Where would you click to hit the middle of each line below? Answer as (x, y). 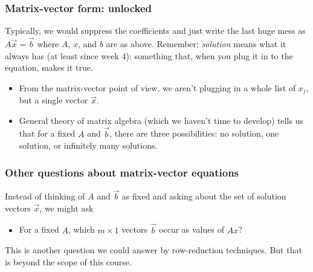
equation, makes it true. (49, 67)
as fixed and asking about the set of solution (204, 196)
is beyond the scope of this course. (68, 261)
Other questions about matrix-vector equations (122, 172)
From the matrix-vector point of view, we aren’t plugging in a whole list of (157, 87)
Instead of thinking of (45, 196)
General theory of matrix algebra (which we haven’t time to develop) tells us (161, 120)
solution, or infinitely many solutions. (88, 145)
